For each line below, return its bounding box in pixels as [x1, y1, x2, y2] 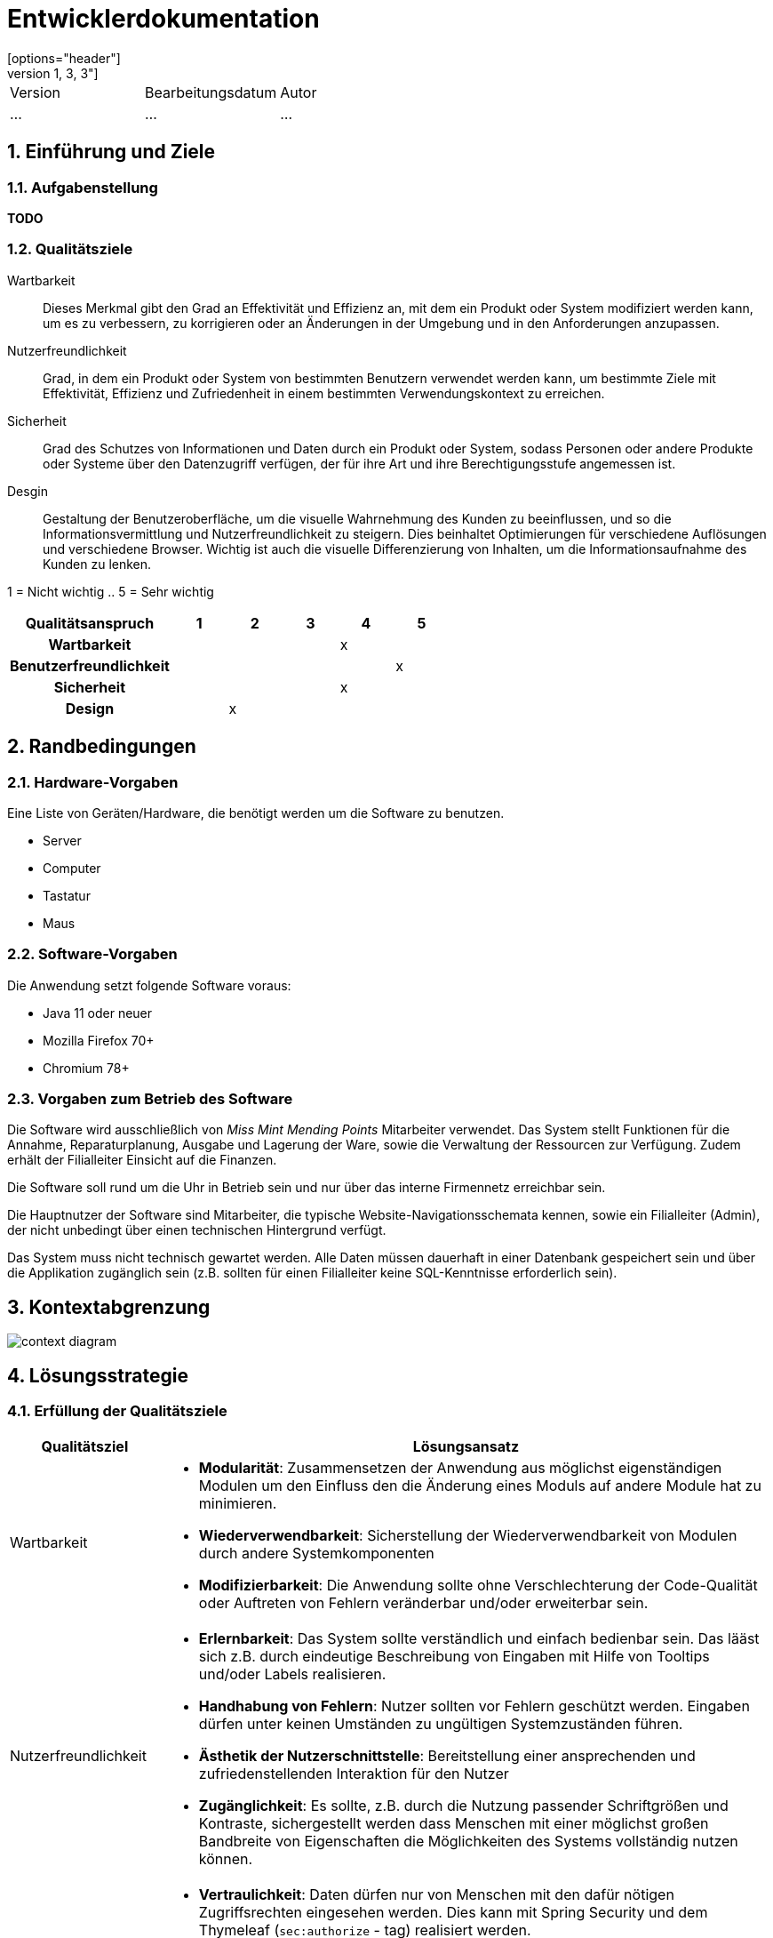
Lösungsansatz [412, 1437, 520, 1455]
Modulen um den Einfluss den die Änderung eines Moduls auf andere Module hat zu [198, 1476, 761, 1494]
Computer [43, 860, 101, 876]
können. [198, 1849, 253, 1868]
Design [65, 699, 115, 717]
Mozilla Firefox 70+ [43, 1032, 155, 1048]
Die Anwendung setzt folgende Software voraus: [7, 977, 291, 993]
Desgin [7, 483, 48, 499]
